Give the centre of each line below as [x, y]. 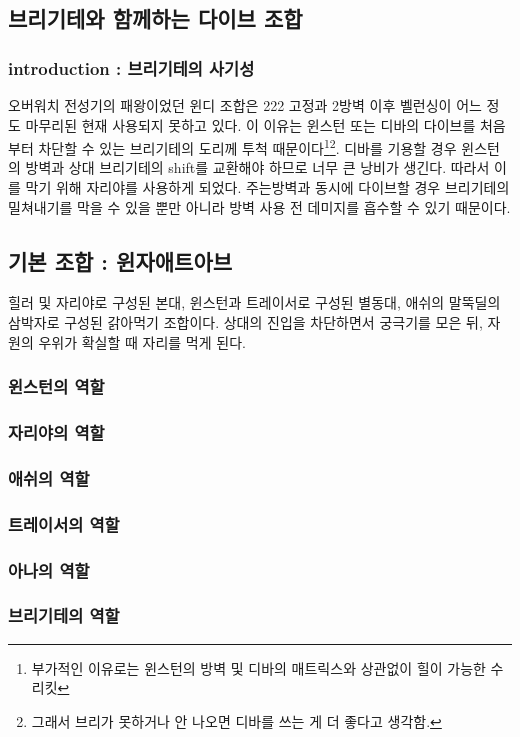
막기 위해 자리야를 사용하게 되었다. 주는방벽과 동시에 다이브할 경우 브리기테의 [267, 187]
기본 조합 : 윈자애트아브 [120, 260]
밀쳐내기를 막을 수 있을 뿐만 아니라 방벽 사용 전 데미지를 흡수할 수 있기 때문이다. [259, 206]
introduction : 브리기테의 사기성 [131, 67]
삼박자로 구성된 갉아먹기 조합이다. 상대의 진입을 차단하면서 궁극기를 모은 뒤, [245, 322]
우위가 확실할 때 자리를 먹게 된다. [142, 341]
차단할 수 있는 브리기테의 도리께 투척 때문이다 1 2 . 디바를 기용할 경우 [247, 146]
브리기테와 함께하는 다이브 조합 [155, 18]
